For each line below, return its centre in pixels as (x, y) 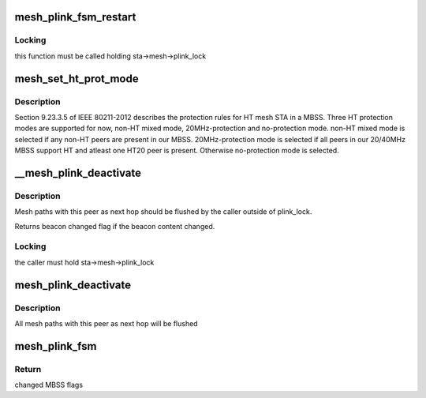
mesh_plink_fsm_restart (75, 17)
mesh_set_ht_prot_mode (77, 79)
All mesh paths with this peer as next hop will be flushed (106, 323)
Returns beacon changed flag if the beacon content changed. (115, 226)
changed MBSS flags (49, 385)
